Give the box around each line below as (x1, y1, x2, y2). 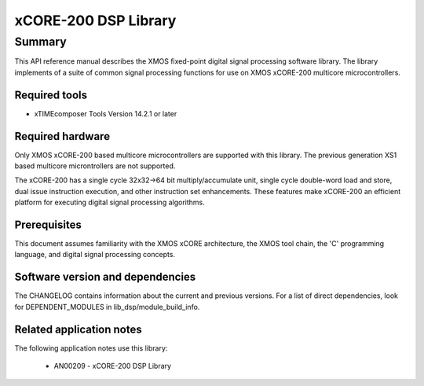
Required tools (14, 88, 88, 101)
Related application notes (14, 322, 142, 336)
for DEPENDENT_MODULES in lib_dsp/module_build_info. (14, 302, 200, 311)
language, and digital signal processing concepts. (14, 250, 176, 259)
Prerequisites (14, 218, 82, 231)
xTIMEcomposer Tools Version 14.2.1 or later (34, 108, 177, 118)
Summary (14, 35, 67, 49)
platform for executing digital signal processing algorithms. (14, 197, 205, 208)
